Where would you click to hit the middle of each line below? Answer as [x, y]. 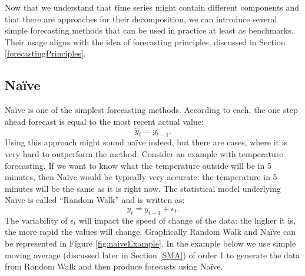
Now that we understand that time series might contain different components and [152, 7]
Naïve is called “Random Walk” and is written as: [95, 200]
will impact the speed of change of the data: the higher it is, [187, 220]
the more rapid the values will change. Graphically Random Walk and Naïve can [150, 232]
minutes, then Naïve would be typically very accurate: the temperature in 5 [141, 177]
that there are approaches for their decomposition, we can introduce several [141, 19]
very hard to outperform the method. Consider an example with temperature [144, 153]
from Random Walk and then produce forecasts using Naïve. [114, 266]
